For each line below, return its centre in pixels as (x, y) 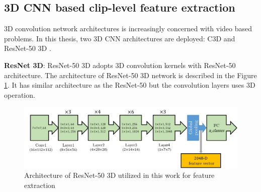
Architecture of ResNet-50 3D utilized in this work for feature (119, 175)
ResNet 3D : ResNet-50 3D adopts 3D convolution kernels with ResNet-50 (120, 65)
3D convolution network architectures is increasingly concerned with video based (128, 28)
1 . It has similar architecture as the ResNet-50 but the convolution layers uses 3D (130, 85)
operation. (20, 94)
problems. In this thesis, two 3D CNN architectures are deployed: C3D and (120, 38)
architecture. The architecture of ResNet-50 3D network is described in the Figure (130, 75)
